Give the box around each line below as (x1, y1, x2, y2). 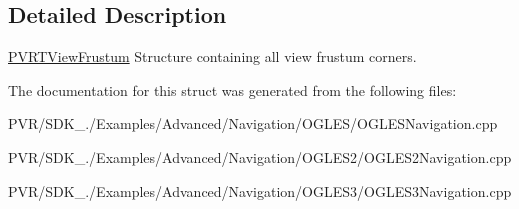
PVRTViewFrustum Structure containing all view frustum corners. (8, 46, 417, 67)
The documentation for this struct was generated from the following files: (8, 79, 457, 100)
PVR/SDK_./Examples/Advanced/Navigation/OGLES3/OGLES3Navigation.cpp (8, 180, 512, 201)
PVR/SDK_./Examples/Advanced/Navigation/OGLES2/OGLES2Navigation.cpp (8, 146, 512, 167)
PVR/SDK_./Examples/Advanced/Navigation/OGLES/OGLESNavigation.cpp (8, 113, 498, 134)
